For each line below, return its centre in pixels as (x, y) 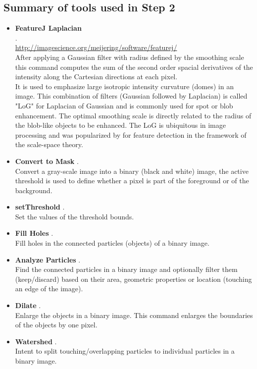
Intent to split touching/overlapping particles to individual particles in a (125, 351)
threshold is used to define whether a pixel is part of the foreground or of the (132, 181)
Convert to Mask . (47, 161)
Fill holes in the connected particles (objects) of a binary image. (112, 243)
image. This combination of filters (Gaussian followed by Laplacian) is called (131, 96)
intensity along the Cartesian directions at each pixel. (96, 77)
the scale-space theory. (49, 144)
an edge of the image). (49, 289)
